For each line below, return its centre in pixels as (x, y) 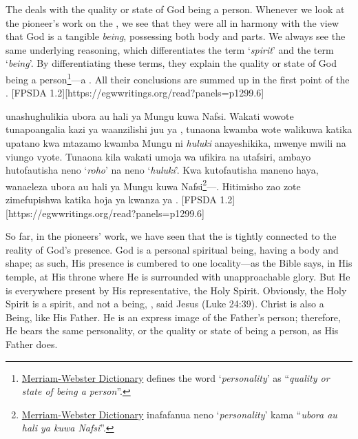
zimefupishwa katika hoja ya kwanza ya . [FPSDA (111, 200)
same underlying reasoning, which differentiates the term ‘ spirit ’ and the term (170, 49)
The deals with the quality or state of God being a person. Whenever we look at (175, 9)
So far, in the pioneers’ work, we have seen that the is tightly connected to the (171, 236)
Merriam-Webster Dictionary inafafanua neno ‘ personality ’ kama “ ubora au (179, 414)
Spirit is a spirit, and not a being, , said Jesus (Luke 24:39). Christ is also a (165, 304)
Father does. (32, 344)
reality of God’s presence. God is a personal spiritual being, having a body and (172, 249)
